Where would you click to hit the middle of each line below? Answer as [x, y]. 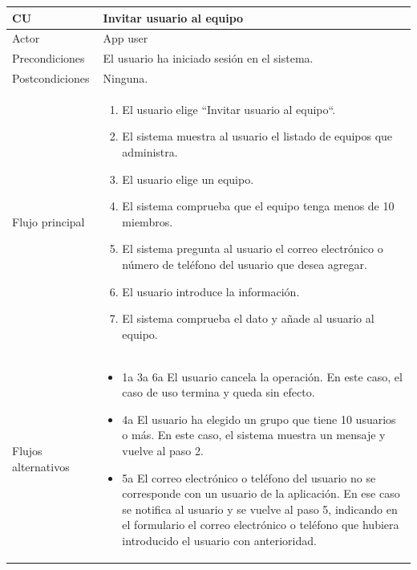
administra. [150, 152]
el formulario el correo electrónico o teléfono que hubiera [261, 525]
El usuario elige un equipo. [188, 179]
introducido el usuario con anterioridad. [219, 540]
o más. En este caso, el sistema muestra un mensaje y [254, 435]
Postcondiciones [51, 78]
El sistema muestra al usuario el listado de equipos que [257, 136]
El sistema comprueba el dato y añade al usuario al [248, 318]
